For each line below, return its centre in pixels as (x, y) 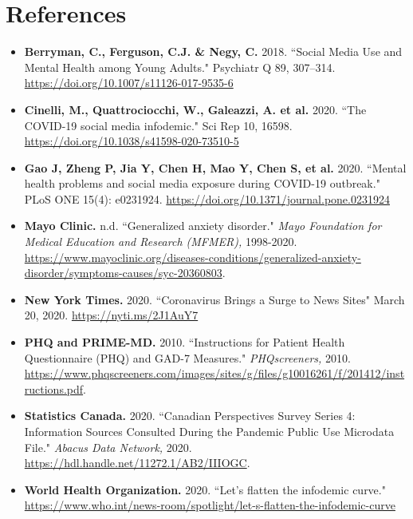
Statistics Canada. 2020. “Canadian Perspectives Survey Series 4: (190, 416)
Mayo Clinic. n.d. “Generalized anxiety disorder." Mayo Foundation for (203, 226)
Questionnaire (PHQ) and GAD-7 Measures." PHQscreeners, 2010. (187, 357)
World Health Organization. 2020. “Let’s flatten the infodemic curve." (205, 489)
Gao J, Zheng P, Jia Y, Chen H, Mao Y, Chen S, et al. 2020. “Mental (215, 167)
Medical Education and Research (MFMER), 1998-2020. (161, 242)
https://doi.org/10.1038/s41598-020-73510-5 (132, 141)
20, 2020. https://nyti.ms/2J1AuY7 (111, 315)
